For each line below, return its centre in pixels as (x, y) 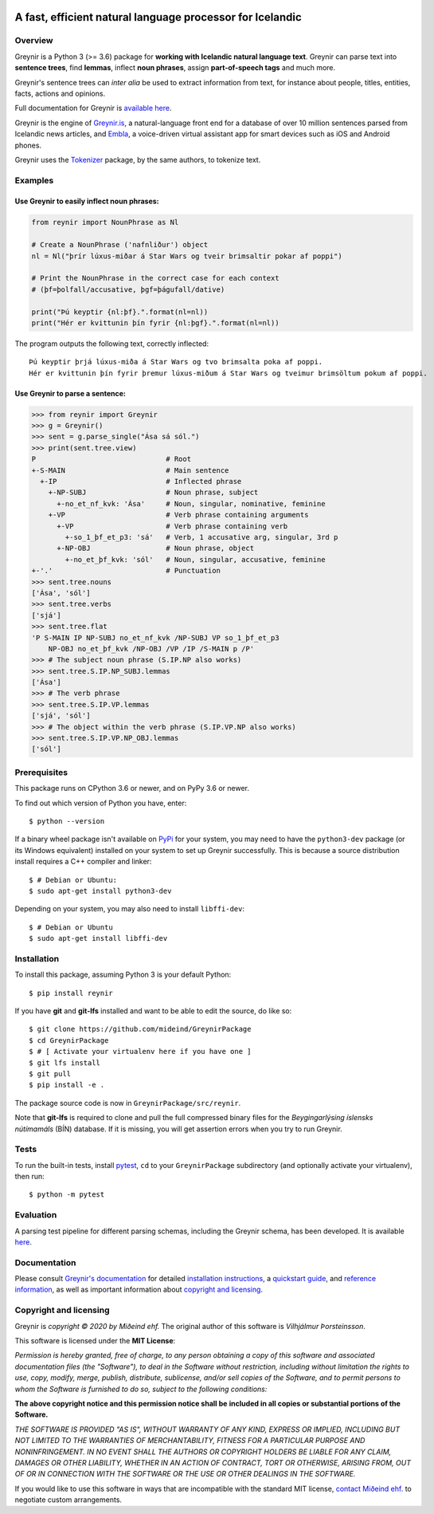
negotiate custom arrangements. (68, 1500)
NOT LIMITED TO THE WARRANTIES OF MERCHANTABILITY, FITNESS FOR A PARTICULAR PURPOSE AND (190, 1441)
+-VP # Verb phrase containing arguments (178, 515)
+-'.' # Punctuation (126, 571)
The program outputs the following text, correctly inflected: (112, 344)
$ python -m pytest (67, 1195)
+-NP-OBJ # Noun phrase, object (156, 549)
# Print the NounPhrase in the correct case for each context (155, 278)
